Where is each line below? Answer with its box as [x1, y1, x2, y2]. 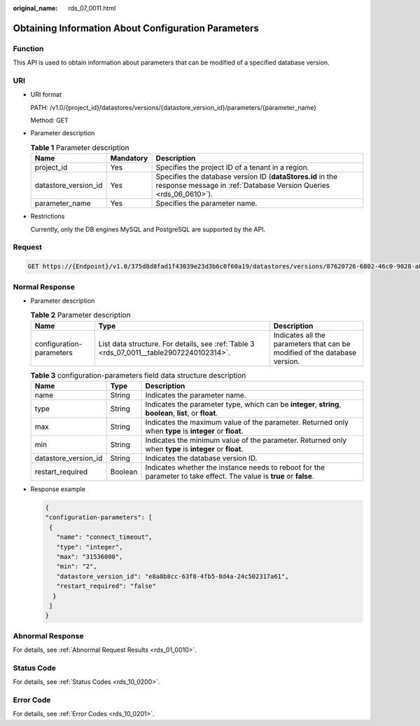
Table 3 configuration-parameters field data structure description [30, 370, 246, 380]
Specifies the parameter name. [155, 198, 258, 208]
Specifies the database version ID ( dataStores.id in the [155, 172, 338, 181]
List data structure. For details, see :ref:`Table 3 [98, 338, 255, 348]
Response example [30, 485, 85, 493]
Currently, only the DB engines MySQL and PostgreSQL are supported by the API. [30, 225, 266, 233]
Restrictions [30, 212, 65, 221]
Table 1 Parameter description [30, 143, 129, 153]
